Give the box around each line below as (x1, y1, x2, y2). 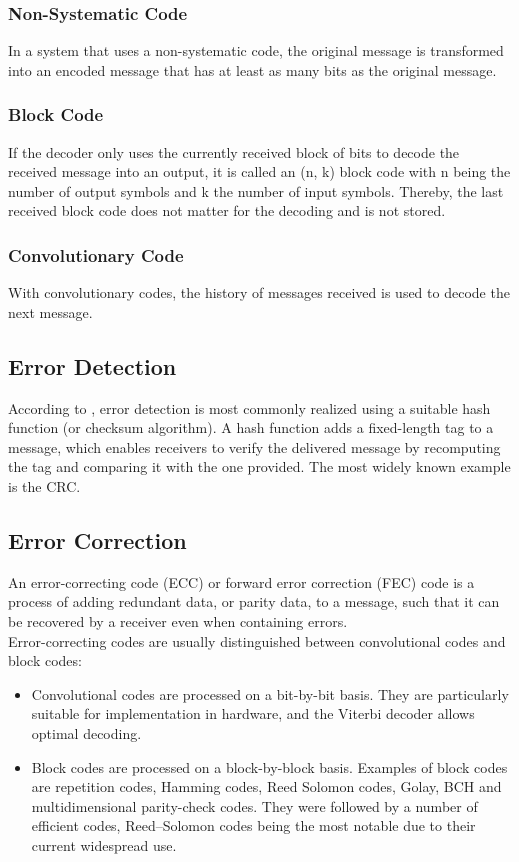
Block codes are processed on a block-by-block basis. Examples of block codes (31, 756, 508, 777)
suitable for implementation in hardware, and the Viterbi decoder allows (31, 703, 475, 724)
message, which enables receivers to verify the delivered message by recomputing (8, 436, 501, 457)
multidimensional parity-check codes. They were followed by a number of (31, 795, 478, 816)
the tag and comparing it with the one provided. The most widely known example (8, 456, 511, 477)
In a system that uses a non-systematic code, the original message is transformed (8, 40, 504, 61)
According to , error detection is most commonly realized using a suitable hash (8, 397, 491, 418)
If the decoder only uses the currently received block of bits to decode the (8, 141, 460, 162)
